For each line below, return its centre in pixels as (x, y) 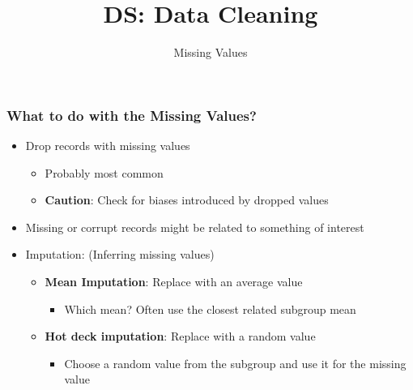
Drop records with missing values (108, 146)
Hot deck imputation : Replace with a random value (180, 336)
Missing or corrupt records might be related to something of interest (195, 227)
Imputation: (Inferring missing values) (120, 254)
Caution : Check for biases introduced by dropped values (187, 200)
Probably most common (104, 172)
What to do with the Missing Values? (132, 115)
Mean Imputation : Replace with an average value (174, 281)
